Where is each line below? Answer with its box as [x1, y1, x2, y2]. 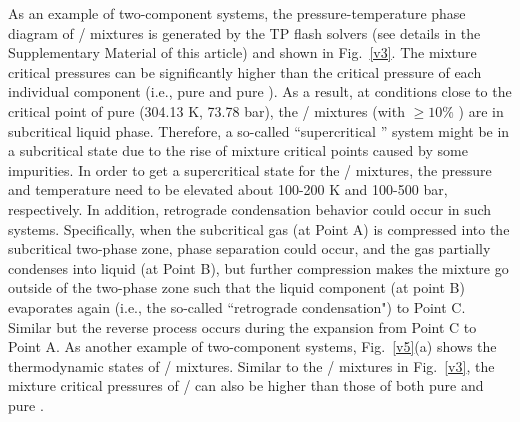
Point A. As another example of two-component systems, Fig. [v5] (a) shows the [8, 336, 497, 357]
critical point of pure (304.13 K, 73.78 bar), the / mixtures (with [8, 100, 405, 121]
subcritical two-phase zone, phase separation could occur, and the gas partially [8, 238, 491, 259]
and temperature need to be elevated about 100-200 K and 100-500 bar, [8, 179, 448, 200]
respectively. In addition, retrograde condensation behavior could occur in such [8, 198, 492, 219]
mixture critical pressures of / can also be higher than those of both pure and [8, 375, 484, 396]
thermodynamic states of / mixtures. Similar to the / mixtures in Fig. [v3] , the [8, 355, 495, 376]
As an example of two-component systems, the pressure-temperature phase [8, 3, 466, 23]
